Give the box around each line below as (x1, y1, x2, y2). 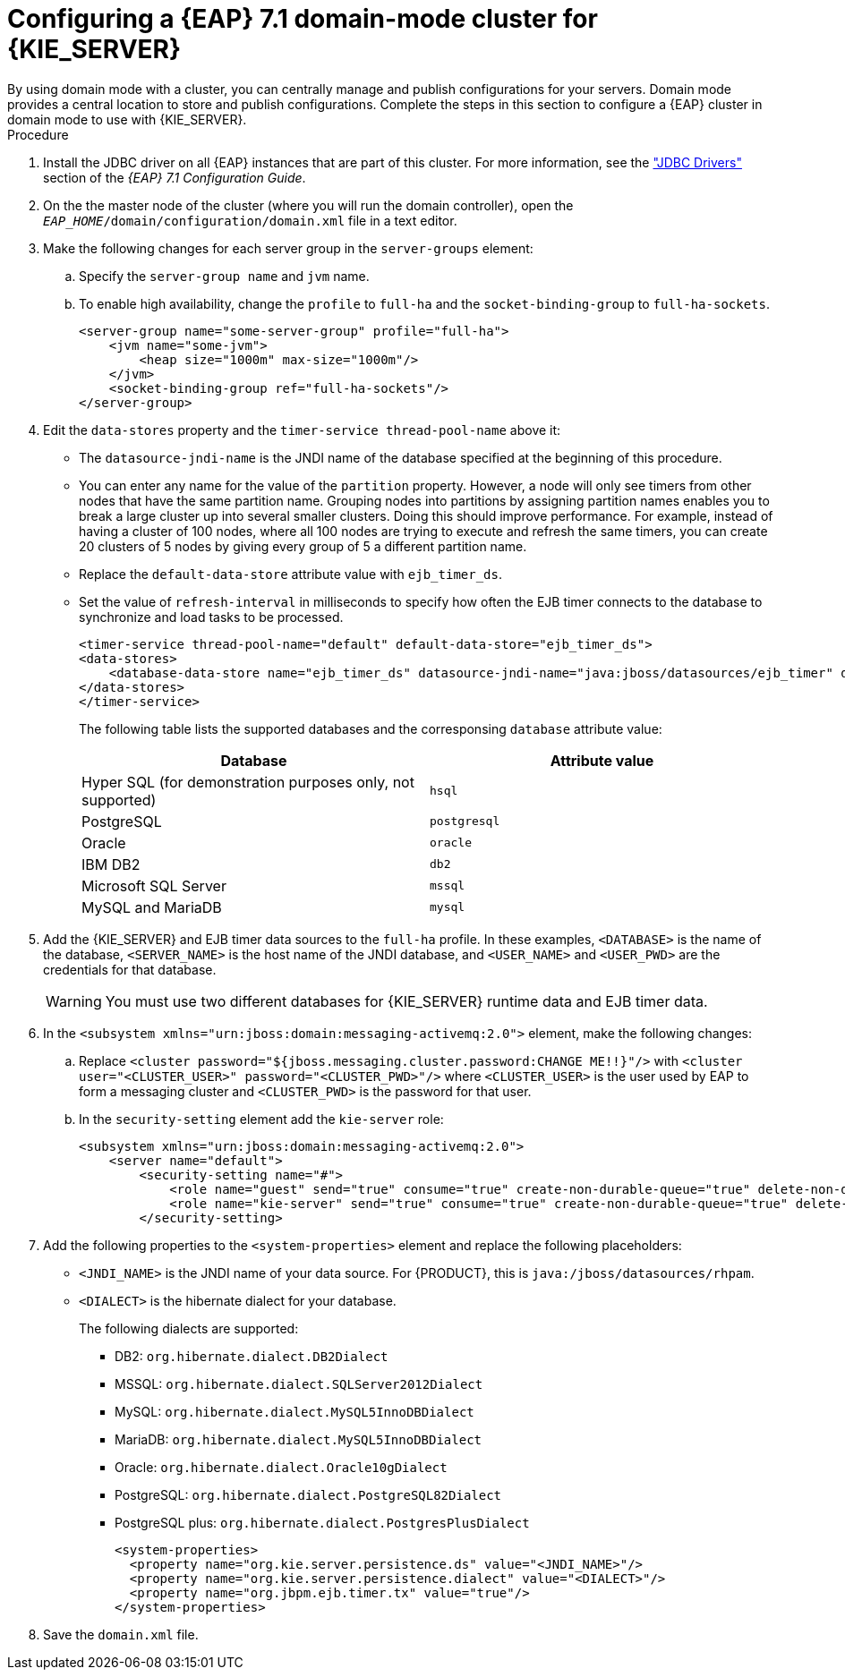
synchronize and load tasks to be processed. (79, 609, 344, 625)
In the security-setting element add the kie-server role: (79, 1111, 444, 1127)
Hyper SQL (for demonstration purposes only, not (81, 772, 414, 791)
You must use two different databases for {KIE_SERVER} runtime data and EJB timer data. (105, 992, 708, 1010)
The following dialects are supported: (79, 1320, 299, 1336)
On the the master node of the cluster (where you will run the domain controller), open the (43, 197, 574, 213)
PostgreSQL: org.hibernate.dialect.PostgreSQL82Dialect (115, 1486, 502, 1502)
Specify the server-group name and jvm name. (79, 268, 370, 284)
